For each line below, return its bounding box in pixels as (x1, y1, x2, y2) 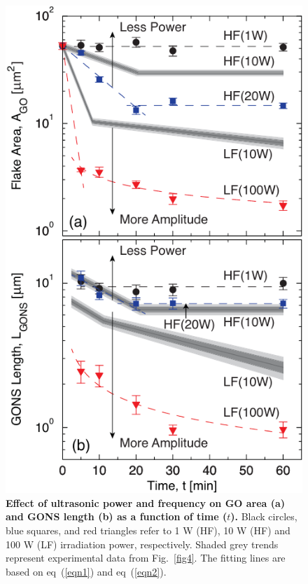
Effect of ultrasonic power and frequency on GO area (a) (6, 495, 286, 510)
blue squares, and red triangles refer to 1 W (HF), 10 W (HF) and (6, 522, 290, 537)
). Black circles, (230, 509, 297, 524)
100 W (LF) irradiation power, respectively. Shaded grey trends (6, 536, 279, 551)
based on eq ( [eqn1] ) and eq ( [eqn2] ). (6, 564, 167, 578)
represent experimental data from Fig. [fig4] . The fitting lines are (6, 550, 286, 565)
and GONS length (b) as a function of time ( (6, 509, 227, 524)
